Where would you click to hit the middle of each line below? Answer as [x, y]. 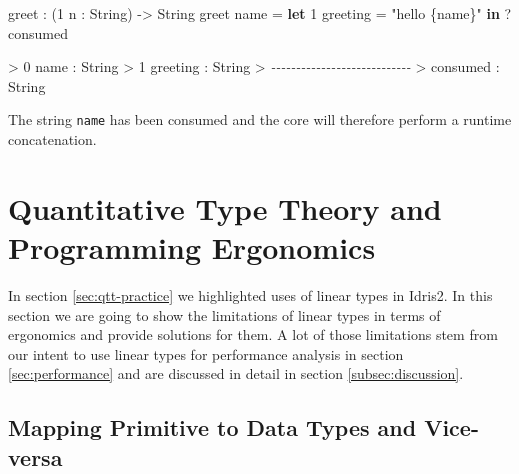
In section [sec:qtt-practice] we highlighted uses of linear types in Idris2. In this [250, 294]
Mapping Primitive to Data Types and [212, 427]
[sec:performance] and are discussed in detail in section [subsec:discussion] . [236, 373]
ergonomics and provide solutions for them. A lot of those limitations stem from [253, 334]
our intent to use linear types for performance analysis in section [206, 353]
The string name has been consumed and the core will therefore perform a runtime [260, 119]
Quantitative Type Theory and [225, 207]
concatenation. [52, 139]
